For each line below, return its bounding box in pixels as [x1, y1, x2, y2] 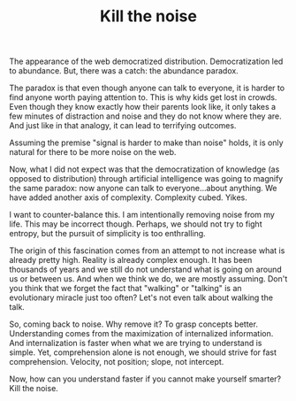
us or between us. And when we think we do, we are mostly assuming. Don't [9, 274, 288, 284]
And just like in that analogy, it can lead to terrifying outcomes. [9, 120, 237, 131]
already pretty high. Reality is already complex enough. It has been [9, 255, 253, 266]
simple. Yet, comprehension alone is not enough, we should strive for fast [9, 347, 277, 358]
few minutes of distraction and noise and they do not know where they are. [9, 111, 283, 121]
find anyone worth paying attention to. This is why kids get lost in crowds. [9, 92, 277, 103]
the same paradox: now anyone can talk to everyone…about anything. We [9, 183, 277, 194]
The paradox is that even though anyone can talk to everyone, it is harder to [9, 82, 285, 94]
